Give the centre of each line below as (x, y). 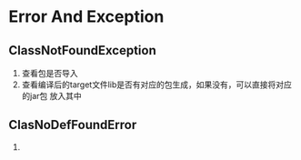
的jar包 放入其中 (52, 96)
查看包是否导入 (50, 73)
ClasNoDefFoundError (73, 125)
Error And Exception (86, 17)
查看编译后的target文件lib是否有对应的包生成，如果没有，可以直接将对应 (157, 85)
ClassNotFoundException (82, 50)
